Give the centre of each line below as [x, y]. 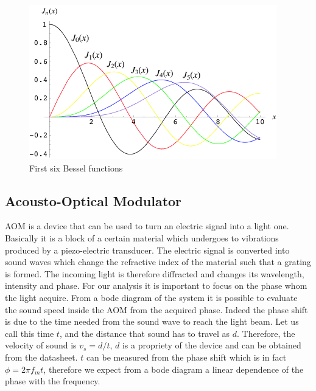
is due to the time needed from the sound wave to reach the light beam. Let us [152, 321]
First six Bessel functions [76, 168]
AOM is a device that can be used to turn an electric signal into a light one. [147, 226]
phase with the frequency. [53, 381]
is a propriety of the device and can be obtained [212, 345]
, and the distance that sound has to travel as [145, 333]
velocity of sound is [41, 345]
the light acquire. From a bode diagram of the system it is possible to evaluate [151, 297]
